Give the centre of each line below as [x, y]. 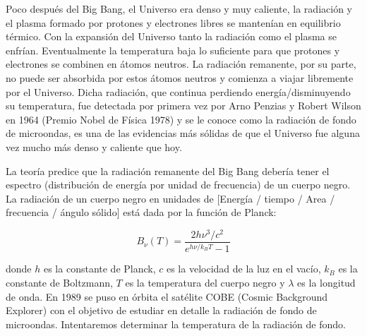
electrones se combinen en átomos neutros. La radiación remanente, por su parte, [181, 64]
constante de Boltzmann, [59, 282]
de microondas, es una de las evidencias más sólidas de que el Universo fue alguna [183, 133]
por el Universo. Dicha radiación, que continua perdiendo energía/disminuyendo [178, 91]
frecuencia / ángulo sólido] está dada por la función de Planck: [141, 212]
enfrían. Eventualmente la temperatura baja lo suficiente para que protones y [173, 50]
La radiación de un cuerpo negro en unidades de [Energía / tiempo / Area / [170, 198]
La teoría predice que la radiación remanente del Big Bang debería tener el [168, 170]
